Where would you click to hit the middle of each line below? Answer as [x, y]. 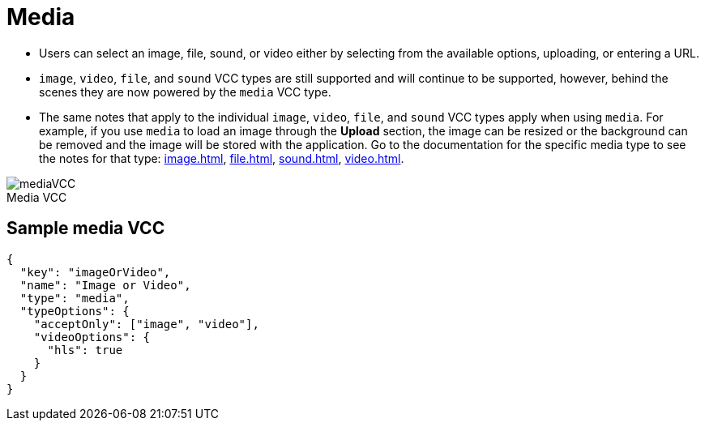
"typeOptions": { [75, 311]
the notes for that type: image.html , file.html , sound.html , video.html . [222, 158]
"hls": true [85, 350]
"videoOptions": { [92, 337]
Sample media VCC [86, 228]
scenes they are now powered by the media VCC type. [185, 92]
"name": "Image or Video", [105, 285]
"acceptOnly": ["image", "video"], [146, 324]
